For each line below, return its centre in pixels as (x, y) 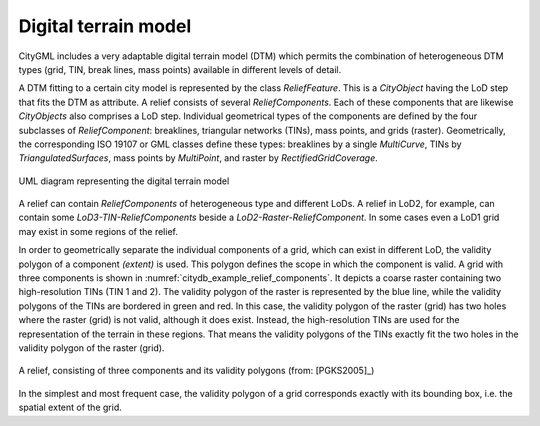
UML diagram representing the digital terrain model (124, 181)
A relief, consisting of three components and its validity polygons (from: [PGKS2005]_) (196, 371)
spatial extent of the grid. (70, 407)
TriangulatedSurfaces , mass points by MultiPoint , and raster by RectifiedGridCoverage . (198, 158)
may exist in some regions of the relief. (98, 231)
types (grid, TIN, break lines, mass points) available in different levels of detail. (180, 69)
